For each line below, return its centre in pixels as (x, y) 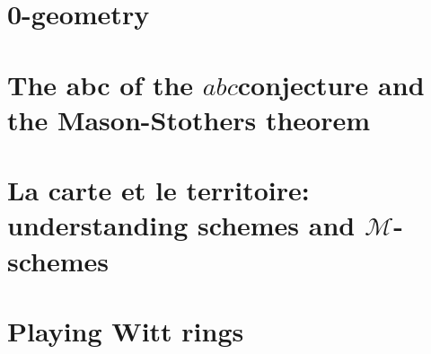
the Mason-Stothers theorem (189, 119)
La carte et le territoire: (158, 190)
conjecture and (331, 84)
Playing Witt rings (126, 330)
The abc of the (101, 84)
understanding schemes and (181, 225)
